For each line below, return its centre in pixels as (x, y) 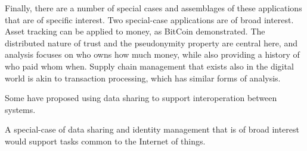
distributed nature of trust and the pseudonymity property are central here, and (151, 43)
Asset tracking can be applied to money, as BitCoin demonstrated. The (135, 31)
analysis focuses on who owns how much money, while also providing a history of (152, 54)
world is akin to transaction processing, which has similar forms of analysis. (143, 78)
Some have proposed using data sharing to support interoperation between (141, 98)
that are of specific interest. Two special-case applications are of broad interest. (149, 19)
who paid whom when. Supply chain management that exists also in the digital (149, 66)
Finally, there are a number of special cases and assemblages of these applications (153, 8)
